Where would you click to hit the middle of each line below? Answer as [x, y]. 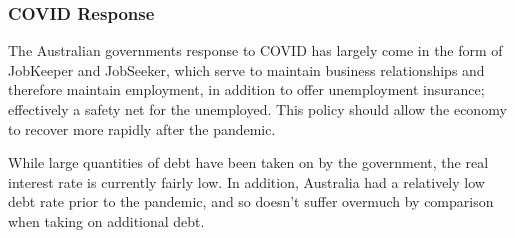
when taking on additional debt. [106, 220]
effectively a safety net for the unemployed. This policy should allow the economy [257, 109]
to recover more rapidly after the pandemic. [142, 128]
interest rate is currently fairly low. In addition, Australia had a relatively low [246, 181]
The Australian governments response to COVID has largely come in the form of [255, 50]
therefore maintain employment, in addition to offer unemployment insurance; [246, 89]
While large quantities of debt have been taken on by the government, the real [248, 162]
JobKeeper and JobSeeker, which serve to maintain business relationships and [246, 69]
